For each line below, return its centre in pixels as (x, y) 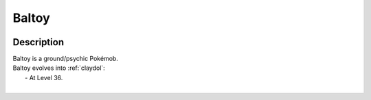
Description (38, 42)
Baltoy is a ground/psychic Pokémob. (65, 59)
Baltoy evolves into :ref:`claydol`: (59, 68)
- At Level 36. (44, 77)
